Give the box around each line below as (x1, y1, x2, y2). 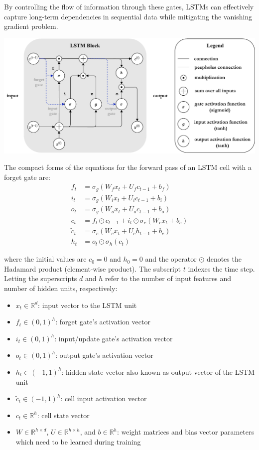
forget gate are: (4, 171, 51, 182)
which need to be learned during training (15, 436, 141, 447)
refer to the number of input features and (105, 273, 231, 284)
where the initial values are (4, 254, 87, 264)
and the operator (145, 254, 197, 264)
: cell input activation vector (60, 393, 147, 404)
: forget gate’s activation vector (55, 316, 150, 327)
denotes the (206, 254, 242, 264)
